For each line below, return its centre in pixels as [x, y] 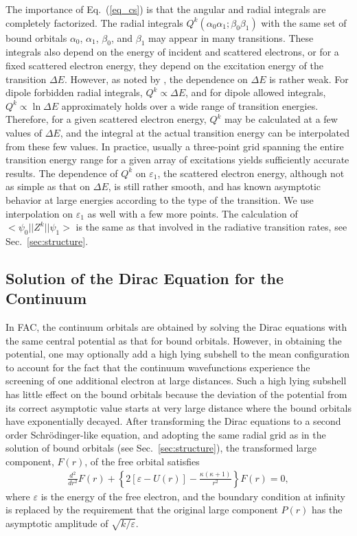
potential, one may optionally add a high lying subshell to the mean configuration [178, 354]
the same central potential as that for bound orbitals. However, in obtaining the [174, 340]
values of [24, 132]
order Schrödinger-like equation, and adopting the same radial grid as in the [166, 434]
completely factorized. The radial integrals [94, 22]
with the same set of [304, 22]
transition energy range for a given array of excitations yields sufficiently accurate [177, 160]
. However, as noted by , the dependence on [156, 79]
